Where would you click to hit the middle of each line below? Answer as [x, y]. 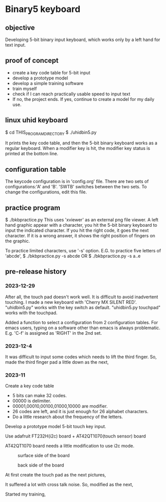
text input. [15, 45]
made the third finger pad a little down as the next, [57, 362]
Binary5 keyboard [43, 9]
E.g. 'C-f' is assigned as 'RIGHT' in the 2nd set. [54, 333]
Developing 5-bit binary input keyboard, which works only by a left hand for [83, 39]
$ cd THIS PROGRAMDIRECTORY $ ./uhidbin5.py [51, 133]
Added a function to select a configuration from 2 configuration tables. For [82, 322]
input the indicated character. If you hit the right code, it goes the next [77, 230]
